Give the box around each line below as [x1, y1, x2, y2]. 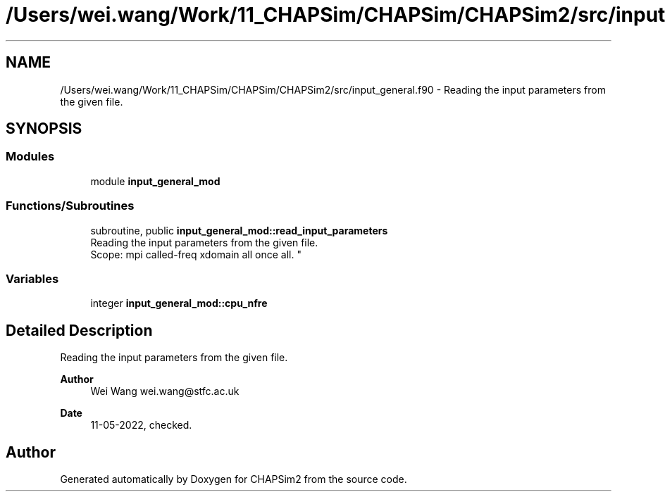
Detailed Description [6, 321, 153, 339]
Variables [6, 271, 59, 286]
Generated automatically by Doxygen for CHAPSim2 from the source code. [60, 473, 407, 485]
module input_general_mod [90, 175, 220, 187]
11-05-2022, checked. [90, 419, 192, 432]
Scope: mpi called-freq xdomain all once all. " [90, 248, 302, 260]
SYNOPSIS [6, 120, 82, 138]
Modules [6, 149, 55, 164]
